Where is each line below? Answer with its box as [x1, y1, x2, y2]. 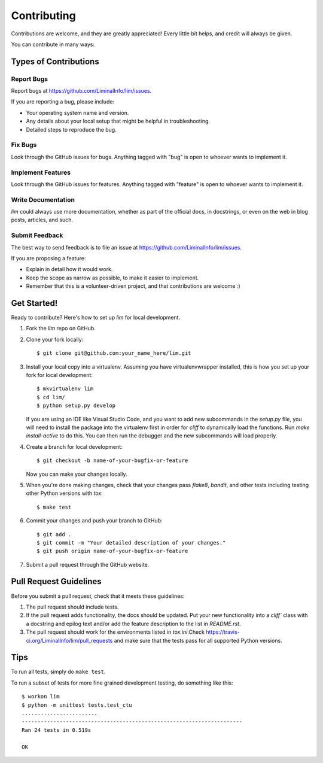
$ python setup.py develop [36, 402, 116, 409]
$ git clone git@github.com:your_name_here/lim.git [36, 350, 191, 357]
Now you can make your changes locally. [26, 470, 127, 478]
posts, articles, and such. [11, 216, 74, 224]
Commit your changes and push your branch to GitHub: [26, 517, 163, 524]
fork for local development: [26, 372, 93, 379]
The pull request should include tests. [26, 603, 119, 610]
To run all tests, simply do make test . [11, 668, 106, 676]
